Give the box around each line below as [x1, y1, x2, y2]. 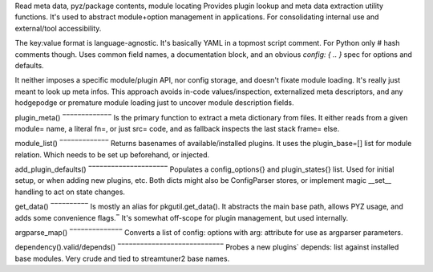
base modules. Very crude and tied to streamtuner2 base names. [14, 254, 230, 263]
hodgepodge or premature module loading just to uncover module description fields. [14, 98, 294, 108]
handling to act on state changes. [14, 187, 126, 197]
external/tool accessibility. [14, 23, 102, 33]
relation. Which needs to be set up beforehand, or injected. [14, 149, 210, 160]
